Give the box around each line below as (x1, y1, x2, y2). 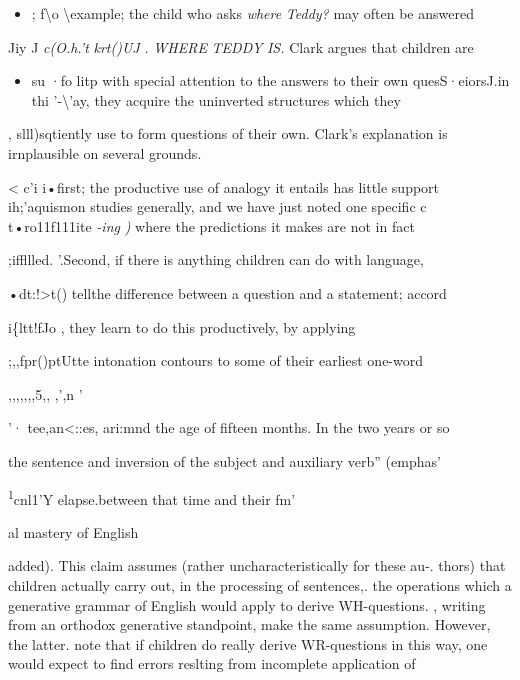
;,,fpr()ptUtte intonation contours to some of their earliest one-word (8, 350, 424, 371)
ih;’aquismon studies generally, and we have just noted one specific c (8, 196, 427, 217)
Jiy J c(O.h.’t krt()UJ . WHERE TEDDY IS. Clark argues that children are (8, 36, 474, 57)
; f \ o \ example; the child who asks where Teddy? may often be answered (31, 3, 474, 23)
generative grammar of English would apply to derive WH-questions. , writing (8, 594, 486, 615)
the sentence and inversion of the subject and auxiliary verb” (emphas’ (8, 450, 441, 471)
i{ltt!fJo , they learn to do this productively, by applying (8, 316, 356, 337)
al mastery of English (8, 521, 139, 542)
